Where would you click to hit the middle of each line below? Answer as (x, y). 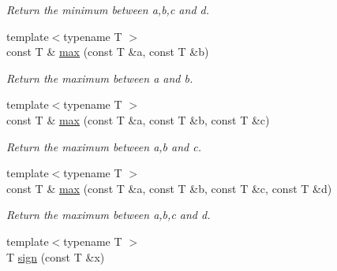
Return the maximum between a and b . (100, 78)
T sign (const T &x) (56, 256)
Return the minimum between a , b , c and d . (108, 9)
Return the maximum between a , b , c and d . (109, 215)
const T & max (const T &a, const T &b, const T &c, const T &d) (169, 188)
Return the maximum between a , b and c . (104, 146)
